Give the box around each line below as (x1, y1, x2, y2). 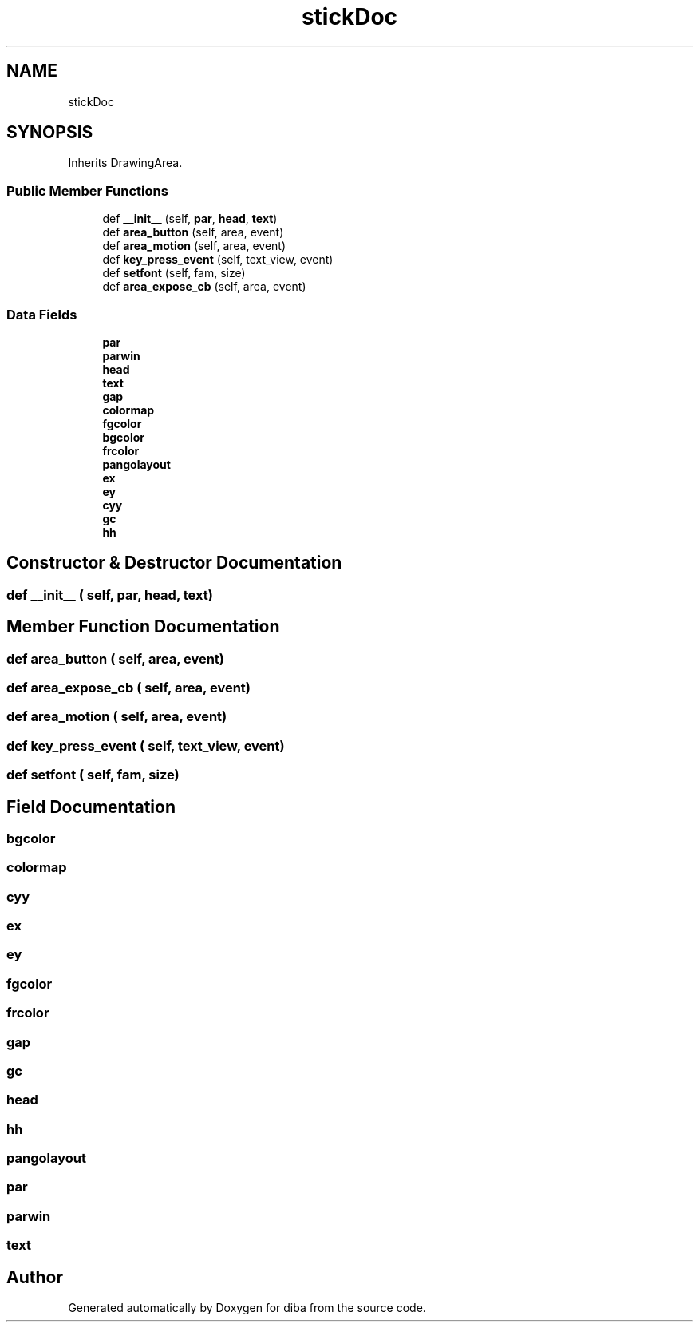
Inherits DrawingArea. (68, 156, 183, 170)
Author (6, 1267, 63, 1287)
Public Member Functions (6, 182, 168, 199)
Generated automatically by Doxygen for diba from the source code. (68, 1301, 426, 1315)
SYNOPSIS (6, 122, 93, 143)
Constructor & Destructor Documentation (6, 553, 342, 573)
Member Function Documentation (6, 616, 280, 637)
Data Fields (6, 306, 77, 323)
